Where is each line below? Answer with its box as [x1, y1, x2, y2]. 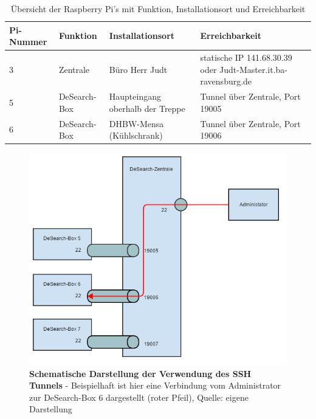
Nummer [9, 35, 47, 48]
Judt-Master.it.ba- [219, 63, 288, 75]
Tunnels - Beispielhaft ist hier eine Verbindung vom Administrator [29, 379, 281, 392]
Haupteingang [109, 90, 161, 103]
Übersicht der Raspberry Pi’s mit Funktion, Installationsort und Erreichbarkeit [10, 2, 306, 15]
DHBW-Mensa [109, 117, 164, 130]
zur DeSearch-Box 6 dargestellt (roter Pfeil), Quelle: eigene [29, 390, 249, 403]
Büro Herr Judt [109, 63, 168, 75]
